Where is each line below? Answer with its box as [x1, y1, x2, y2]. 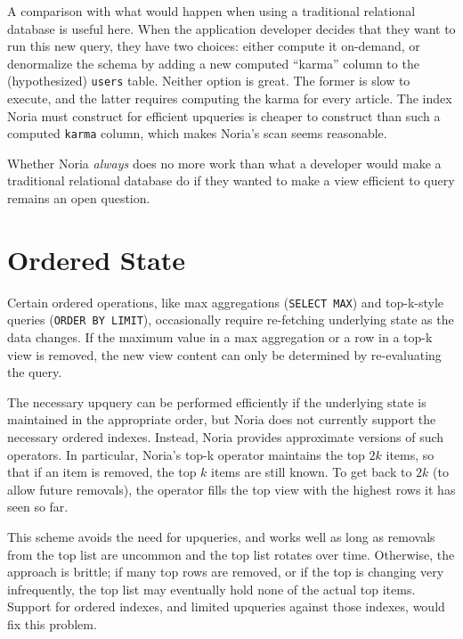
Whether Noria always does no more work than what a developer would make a [7, 153, 442, 172]
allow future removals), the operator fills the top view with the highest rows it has [7, 479, 456, 498]
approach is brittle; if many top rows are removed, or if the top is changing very [7, 562, 444, 581]
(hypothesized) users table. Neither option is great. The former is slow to [7, 71, 410, 90]
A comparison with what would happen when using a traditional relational [7, 2, 416, 20]
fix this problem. [7, 615, 97, 633]
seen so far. [7, 497, 69, 516]
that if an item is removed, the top [7, 463, 197, 481]
